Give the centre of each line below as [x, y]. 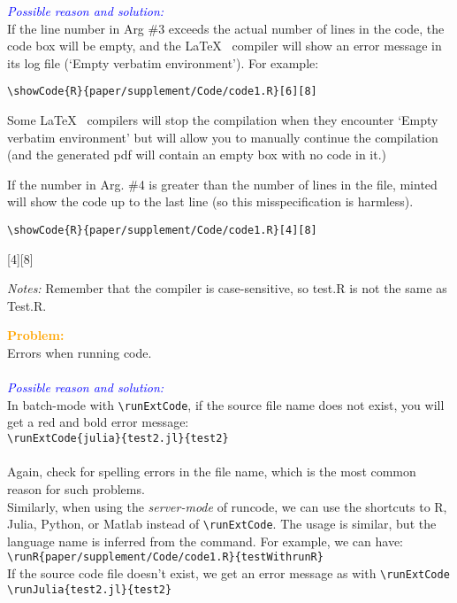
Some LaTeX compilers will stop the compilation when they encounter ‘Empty [223, 120]
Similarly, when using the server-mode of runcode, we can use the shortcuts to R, [227, 506]
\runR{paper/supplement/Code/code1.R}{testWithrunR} [165, 557]
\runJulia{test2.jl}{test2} [90, 589]
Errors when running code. [80, 353]
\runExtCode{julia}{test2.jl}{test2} [118, 439]
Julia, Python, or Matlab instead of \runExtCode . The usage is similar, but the [222, 524]
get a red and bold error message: [98, 422]
